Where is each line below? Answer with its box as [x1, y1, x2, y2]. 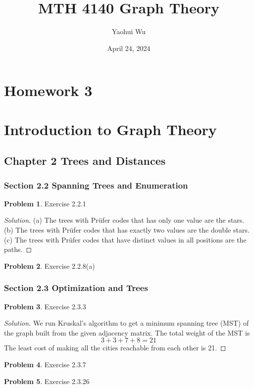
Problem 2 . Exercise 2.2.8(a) [4, 260, 95, 271]
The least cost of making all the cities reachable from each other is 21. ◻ [4, 342, 226, 353]
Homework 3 [4, 80, 93, 100]
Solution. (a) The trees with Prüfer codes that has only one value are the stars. [4, 215, 245, 225]
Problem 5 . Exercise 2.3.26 [4, 376, 90, 386]
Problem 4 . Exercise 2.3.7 [4, 359, 86, 370]
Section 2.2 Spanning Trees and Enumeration [4, 179, 188, 191]
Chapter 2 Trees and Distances [4, 153, 166, 168]
